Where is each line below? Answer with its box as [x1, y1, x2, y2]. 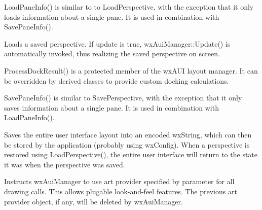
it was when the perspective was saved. [4, 159, 125, 169]
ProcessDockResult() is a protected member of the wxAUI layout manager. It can [4, 65, 258, 76]
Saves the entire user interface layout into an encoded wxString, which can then [4, 129, 252, 139]
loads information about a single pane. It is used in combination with [4, 11, 219, 22]
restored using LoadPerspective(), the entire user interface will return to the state [4, 149, 258, 160]
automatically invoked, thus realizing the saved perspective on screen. [4, 48, 220, 59]
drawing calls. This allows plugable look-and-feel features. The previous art [4, 186, 237, 196]
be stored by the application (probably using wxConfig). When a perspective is [4, 139, 250, 150]
